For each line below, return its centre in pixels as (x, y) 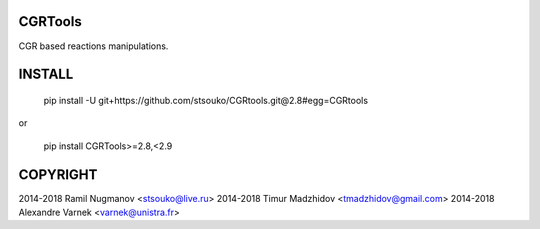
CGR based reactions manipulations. (93, 46)
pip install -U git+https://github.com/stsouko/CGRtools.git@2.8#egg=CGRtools (206, 100)
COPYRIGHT (58, 174)
